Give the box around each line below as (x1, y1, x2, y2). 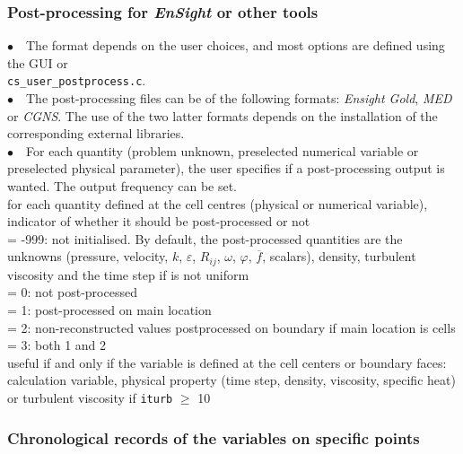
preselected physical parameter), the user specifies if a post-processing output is (7, 159, 445, 178)
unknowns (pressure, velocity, (7, 247, 169, 266)
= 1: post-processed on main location (7, 301, 212, 319)
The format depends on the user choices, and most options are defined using (26, 36, 445, 55)
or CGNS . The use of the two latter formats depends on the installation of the (7, 106, 438, 125)
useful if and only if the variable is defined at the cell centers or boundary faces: (7, 353, 447, 371)
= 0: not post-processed (7, 283, 137, 301)
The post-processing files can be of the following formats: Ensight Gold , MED (26, 89, 452, 108)
